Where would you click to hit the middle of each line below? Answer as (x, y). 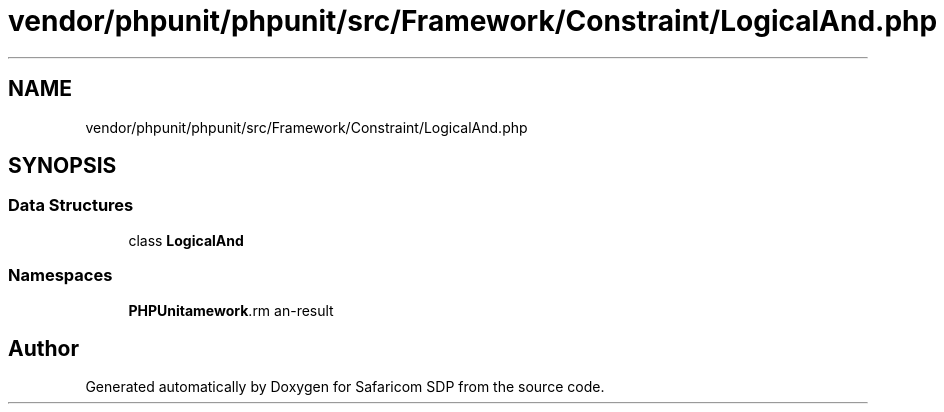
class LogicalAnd (186, 240)
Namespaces (60, 275)
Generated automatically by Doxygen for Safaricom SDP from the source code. (345, 387)
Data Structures (71, 205)
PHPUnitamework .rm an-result (231, 310)
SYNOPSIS (62, 166)
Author (43, 348)
